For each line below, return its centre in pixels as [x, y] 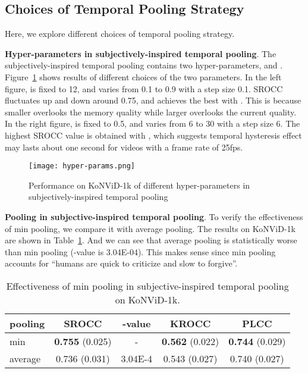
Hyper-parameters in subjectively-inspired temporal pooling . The [141, 53]
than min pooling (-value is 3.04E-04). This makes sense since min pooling [140, 251]
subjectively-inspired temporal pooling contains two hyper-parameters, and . [144, 65]
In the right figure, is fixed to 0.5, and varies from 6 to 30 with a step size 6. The [153, 123]
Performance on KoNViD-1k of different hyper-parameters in [139, 185]
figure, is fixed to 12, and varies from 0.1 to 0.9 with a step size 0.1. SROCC [144, 88]
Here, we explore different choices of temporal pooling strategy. [120, 34]
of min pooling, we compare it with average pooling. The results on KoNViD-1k [150, 228]
